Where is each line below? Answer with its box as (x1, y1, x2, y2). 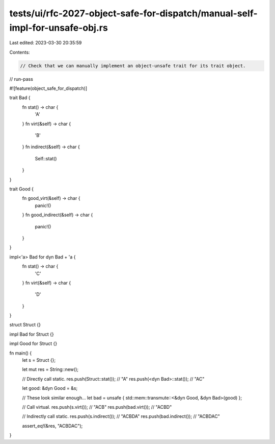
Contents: (9, 49, 30, 55)
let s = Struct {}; (22, 357, 56, 363)
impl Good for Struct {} (9, 340, 58, 347)
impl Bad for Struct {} (9, 331, 54, 337)
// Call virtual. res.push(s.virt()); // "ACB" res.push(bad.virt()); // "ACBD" (22, 404, 172, 410)
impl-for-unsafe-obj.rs (9, 22, 108, 33)
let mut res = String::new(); (22, 366, 79, 372)
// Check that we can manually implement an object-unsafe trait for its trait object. (20, 63, 246, 68)
